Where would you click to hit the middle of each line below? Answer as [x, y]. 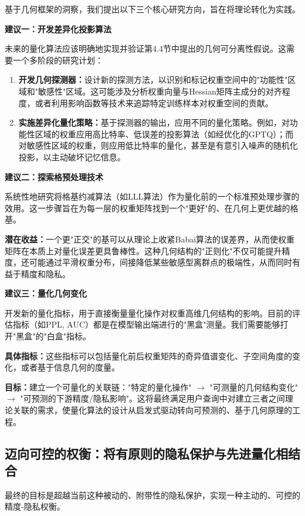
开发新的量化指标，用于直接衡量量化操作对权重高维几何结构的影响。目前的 [148, 313]
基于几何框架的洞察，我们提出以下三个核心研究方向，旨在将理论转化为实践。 [152, 9]
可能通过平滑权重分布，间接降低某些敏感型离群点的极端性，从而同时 [160, 262]
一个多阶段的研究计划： [58, 60]
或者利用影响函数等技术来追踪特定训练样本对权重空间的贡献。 [154, 102]
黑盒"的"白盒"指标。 [53, 336]
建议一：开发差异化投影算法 [58, 28]
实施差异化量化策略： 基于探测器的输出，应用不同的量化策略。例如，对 [154, 122]
